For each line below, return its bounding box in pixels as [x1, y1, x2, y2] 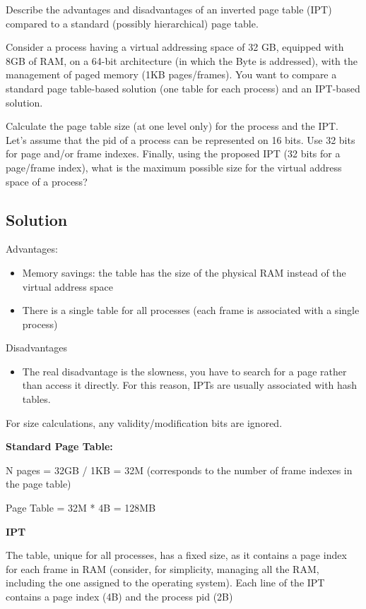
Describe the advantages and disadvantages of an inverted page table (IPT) [6, 2, 332, 16]
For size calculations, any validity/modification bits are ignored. [6, 415, 283, 430]
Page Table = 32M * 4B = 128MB [6, 500, 156, 515]
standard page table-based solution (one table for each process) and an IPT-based [6, 80, 360, 95]
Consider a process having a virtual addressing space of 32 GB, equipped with [6, 40, 344, 54]
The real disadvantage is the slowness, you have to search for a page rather [22, 363, 347, 378]
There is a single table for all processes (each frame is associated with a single [22, 303, 360, 318]
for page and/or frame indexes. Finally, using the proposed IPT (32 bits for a [6, 146, 341, 161]
